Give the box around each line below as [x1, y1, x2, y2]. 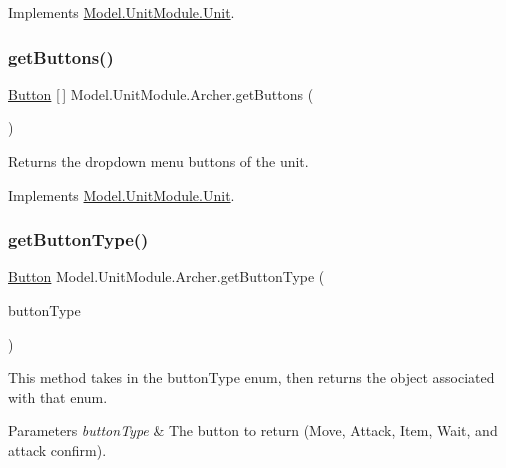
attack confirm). [8, 439, 107, 460]
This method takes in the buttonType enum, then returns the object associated [8, 367, 495, 388]
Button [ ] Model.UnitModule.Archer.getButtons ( [8, 83, 314, 104]
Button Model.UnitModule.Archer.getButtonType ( [8, 266, 325, 287]
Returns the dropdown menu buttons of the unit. [8, 151, 309, 171]
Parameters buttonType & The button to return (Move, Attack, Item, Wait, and [8, 420, 498, 441]
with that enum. [8, 386, 108, 407]
